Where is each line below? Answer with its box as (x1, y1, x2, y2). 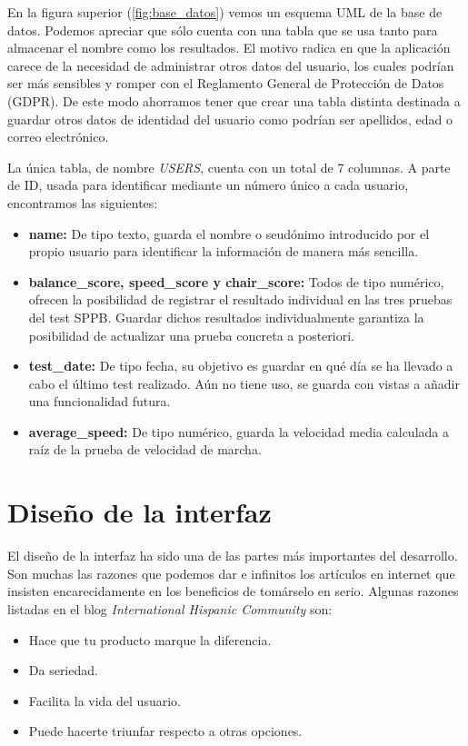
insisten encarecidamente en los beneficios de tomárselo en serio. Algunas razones (7, 582, 459, 601)
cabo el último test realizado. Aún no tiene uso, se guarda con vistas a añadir (28, 373, 460, 393)
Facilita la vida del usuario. (28, 691, 181, 710)
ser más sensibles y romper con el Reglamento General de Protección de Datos (7, 74, 444, 93)
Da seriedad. (28, 661, 98, 680)
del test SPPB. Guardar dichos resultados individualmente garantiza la (28, 307, 424, 326)
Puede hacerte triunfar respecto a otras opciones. (28, 721, 303, 741)
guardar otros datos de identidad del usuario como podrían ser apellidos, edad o (7, 109, 453, 128)
